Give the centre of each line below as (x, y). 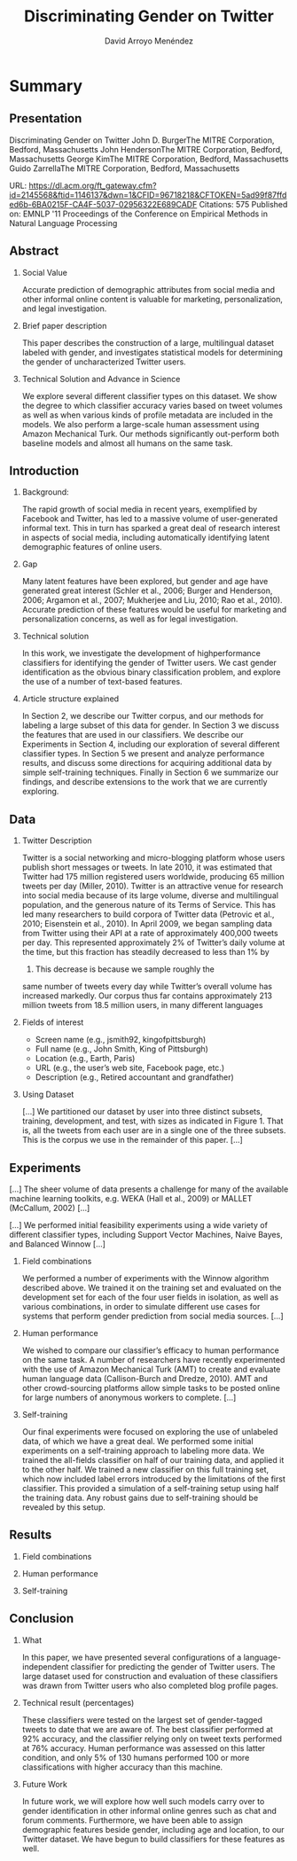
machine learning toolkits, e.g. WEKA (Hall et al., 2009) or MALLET (131, 1198)
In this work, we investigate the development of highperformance (141, 653)
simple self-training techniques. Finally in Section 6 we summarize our (150, 772)
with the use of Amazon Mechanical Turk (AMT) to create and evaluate (151, 1369)
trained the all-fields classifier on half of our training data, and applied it (153, 1460)
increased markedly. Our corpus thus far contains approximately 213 (147, 996)
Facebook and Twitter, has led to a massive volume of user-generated (150, 519)
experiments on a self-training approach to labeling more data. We (143, 1450)
